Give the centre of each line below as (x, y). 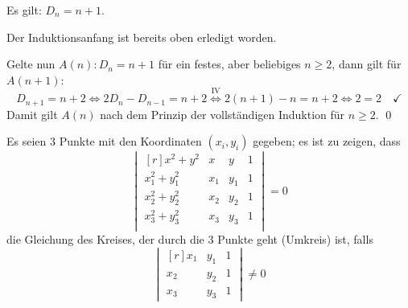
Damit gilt (32, 114)
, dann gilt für (367, 64)
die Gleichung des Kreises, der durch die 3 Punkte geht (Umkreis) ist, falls (190, 239)
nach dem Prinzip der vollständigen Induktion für (223, 114)
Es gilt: (24, 10)
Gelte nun (31, 64)
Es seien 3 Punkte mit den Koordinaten (104, 141)
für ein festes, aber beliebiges (229, 64)
